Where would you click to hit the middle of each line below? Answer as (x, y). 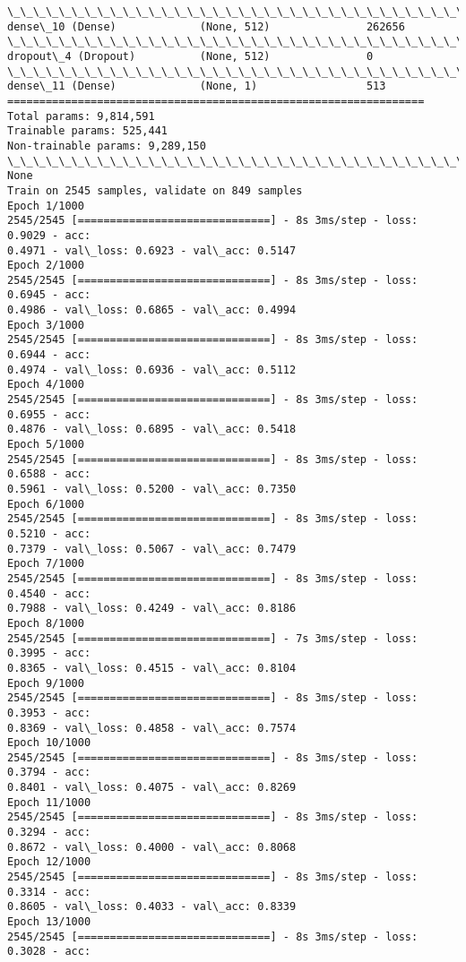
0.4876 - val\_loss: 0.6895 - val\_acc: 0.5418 (152, 429)
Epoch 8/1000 (46, 623)
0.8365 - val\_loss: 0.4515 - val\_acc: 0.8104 (152, 668)
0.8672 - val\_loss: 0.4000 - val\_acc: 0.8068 (152, 847)
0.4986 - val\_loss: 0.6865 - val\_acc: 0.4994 (152, 310)
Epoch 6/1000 (46, 504)
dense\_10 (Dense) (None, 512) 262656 (206, 26)
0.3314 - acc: (49, 892)
